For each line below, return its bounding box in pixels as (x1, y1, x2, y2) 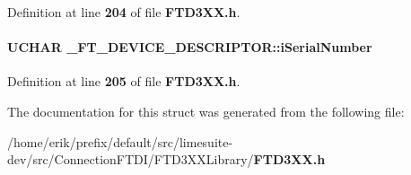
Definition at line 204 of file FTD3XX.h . (7, 3, 240, 21)
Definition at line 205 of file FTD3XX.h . (7, 72, 240, 91)
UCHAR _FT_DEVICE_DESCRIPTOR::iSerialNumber (7, 38, 372, 57)
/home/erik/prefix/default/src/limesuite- (7, 132, 233, 151)
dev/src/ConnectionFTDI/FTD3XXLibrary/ (7, 150, 254, 169)
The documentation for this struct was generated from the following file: (7, 101, 405, 120)
